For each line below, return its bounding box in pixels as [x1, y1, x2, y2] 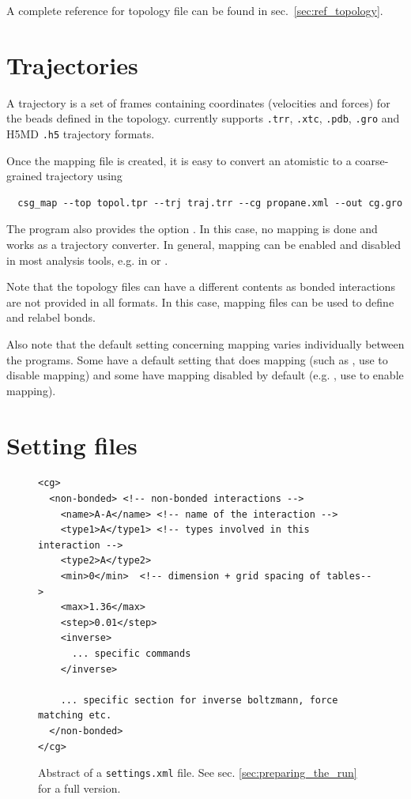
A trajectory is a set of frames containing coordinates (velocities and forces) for [6, 94, 390, 111]
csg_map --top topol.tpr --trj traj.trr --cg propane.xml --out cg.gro [17, 197, 403, 209]
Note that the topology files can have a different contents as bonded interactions [6, 278, 395, 295]
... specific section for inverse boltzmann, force [60, 694, 338, 706]
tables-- [326, 571, 372, 582]
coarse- [355, 152, 389, 168]
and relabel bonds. [6, 309, 96, 326]
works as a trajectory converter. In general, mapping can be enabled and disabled [6, 236, 402, 252]
